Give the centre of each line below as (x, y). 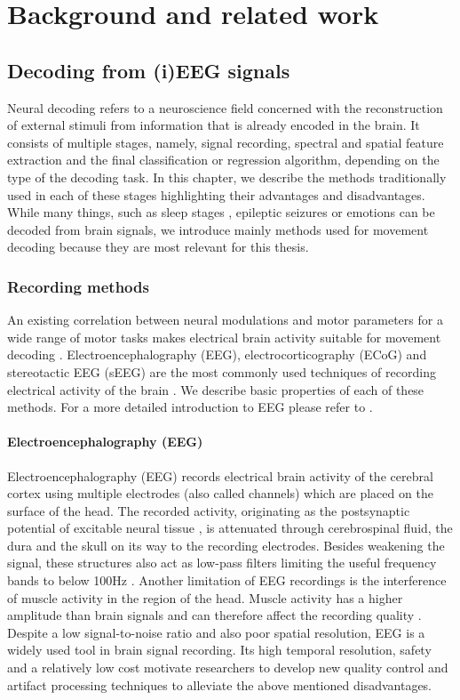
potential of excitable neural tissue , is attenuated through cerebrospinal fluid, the (230, 528)
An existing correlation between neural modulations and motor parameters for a (225, 320)
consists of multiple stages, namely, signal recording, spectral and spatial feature (226, 142)
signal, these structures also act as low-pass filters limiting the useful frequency (222, 563)
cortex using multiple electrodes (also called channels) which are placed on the (220, 493)
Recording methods (78, 286)
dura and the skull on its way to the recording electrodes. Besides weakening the (226, 545)
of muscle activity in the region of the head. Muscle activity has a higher (205, 597)
